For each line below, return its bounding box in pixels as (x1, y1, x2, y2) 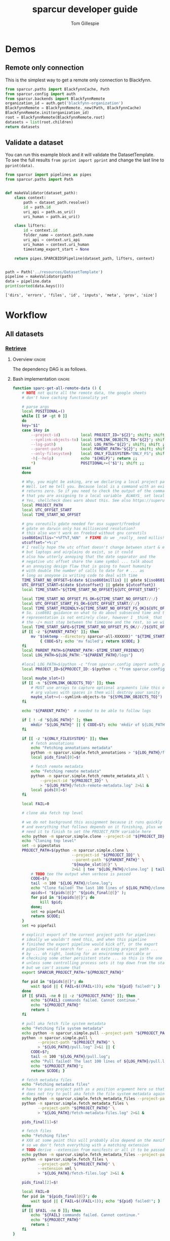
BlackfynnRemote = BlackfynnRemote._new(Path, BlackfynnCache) (5, 105, 142, 111)
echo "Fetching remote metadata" (31, 768, 102, 774)
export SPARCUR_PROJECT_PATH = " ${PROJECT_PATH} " (22, 970, 124, 975)
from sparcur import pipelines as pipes (5, 172, 92, 178)
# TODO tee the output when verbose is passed (31, 872, 131, 877)
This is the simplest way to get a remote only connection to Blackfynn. (5, 77, 152, 83)
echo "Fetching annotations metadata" (31, 746, 113, 751)
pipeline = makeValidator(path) (5, 274, 73, 279)
